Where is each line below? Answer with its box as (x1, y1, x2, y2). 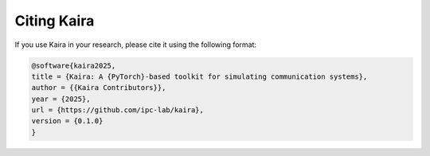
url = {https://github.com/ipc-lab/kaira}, (31, 106, 205, 115)
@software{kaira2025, (31, 60, 116, 70)
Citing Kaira (14, 12, 95, 29)
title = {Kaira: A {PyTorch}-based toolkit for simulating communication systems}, (31, 72, 368, 81)
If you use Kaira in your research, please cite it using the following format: (14, 40, 257, 49)
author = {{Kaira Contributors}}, (31, 84, 166, 92)
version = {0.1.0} (31, 116, 104, 126)
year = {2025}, (31, 94, 91, 103)
